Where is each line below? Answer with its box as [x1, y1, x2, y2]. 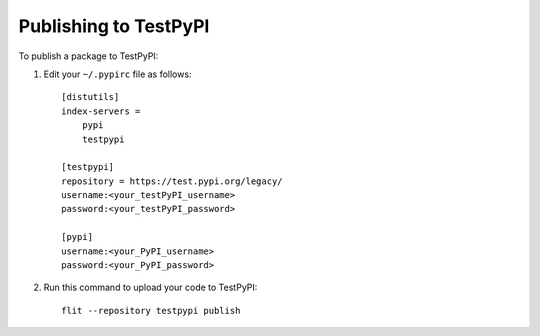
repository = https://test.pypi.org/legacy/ [61, 175, 284, 187]
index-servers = [61, 105, 141, 117]
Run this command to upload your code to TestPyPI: [43, 281, 258, 294]
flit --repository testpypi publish [61, 305, 241, 316]
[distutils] [61, 91, 120, 103]
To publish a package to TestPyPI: [18, 50, 159, 62]
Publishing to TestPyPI [18, 15, 210, 37]
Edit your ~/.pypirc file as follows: [43, 68, 192, 80]
